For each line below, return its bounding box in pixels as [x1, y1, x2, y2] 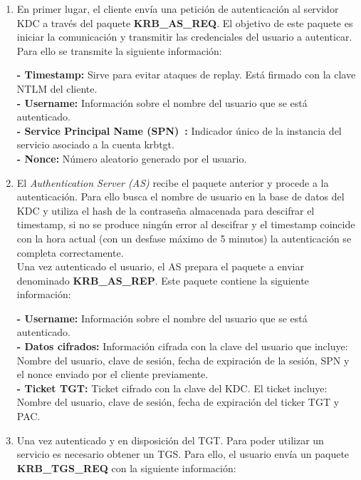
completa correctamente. [16, 245, 124, 260]
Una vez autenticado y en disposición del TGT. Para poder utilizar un [16, 432, 324, 447]
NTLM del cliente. [16, 81, 98, 96]
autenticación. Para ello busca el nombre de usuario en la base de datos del [16, 189, 345, 204]
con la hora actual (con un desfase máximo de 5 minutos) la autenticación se [16, 230, 352, 245]
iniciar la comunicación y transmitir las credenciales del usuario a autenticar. [16, 29, 352, 44]
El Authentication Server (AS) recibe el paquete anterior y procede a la [16, 175, 329, 190]
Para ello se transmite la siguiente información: [16, 43, 222, 58]
